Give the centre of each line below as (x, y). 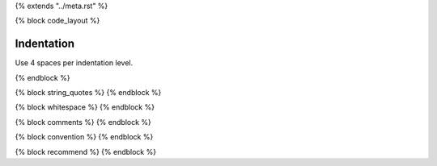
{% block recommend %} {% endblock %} (86, 151)
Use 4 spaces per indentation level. (74, 63)
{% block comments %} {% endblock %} (83, 122)
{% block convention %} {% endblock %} (84, 137)
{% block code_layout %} (57, 21)
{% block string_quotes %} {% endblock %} (88, 93)
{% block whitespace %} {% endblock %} (85, 107)
